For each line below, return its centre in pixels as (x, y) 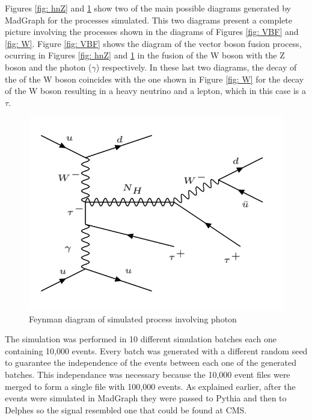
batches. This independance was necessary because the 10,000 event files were (148, 375)
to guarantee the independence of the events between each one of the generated (151, 362)
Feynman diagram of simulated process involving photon (133, 318)
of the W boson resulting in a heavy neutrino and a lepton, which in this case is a (155, 91)
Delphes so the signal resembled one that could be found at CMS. (126, 409)
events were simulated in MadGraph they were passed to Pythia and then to (146, 398)
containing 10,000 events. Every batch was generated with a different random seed (156, 350)
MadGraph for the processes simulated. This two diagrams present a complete (148, 20)
